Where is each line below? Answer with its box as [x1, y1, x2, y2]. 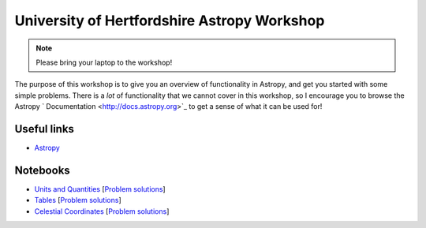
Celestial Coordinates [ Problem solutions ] [34, 206, 170, 216]
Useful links [14, 122, 75, 136]
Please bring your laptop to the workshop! [35, 58, 173, 67]
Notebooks [14, 163, 70, 177]
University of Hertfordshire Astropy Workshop [14, 12, 325, 29]
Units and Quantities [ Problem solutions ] [34, 184, 166, 193]
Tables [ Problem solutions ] [34, 196, 121, 205]
